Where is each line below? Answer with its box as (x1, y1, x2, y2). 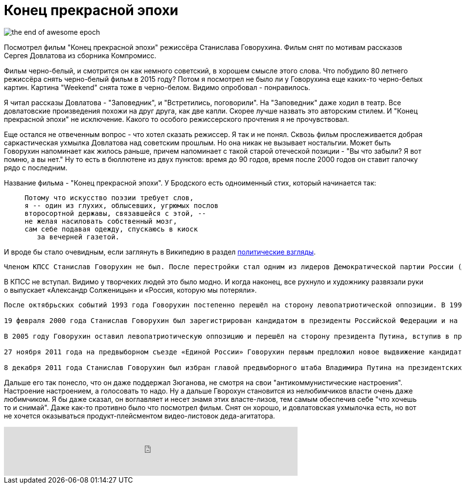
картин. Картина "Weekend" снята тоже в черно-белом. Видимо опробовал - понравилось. (4, 83, 310, 92)
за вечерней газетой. (37, 232, 120, 241)
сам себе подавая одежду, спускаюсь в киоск (24, 225, 198, 233)
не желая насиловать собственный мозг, (24, 217, 178, 225)
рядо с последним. (4, 163, 68, 172)
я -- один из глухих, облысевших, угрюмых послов (24, 201, 219, 209)
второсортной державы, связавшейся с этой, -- (24, 209, 207, 217)
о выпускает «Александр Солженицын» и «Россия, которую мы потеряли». (4, 285, 257, 294)
